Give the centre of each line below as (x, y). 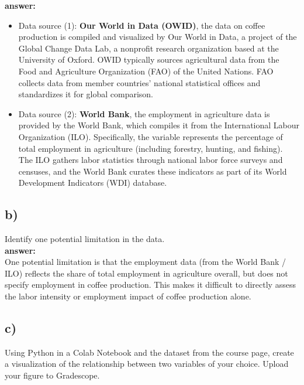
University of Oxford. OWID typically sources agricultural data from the (149, 59)
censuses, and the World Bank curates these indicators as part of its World (153, 171)
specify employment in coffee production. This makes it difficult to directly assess (150, 285)
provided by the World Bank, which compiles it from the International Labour (159, 125)
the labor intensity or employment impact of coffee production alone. (128, 296)
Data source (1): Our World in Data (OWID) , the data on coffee (142, 25)
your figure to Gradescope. (52, 375)
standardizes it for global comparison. (86, 94)
